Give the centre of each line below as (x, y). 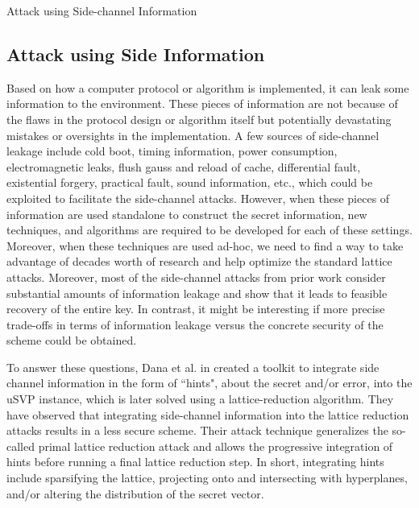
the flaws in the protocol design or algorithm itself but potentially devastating (199, 119)
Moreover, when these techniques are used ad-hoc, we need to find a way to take (205, 245)
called (21, 446)
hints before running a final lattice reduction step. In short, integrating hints (195, 462)
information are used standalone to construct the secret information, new (187, 214)
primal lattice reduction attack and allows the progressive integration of (216, 446)
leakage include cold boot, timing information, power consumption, (172, 151)
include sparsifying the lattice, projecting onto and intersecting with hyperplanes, (207, 478)
